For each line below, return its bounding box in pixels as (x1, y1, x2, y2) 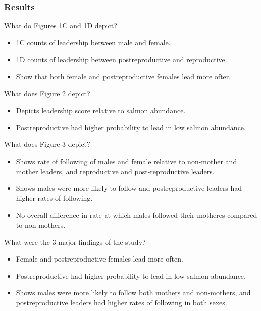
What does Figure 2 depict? (4, 88, 90, 98)
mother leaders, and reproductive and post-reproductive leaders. (16, 166, 215, 176)
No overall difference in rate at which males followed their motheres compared (16, 210, 257, 220)
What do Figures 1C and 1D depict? (4, 20, 117, 31)
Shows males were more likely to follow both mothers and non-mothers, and (16, 287, 251, 298)
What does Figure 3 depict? (4, 139, 90, 149)
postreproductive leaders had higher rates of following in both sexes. (16, 297, 227, 307)
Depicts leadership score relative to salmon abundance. (16, 105, 186, 116)
